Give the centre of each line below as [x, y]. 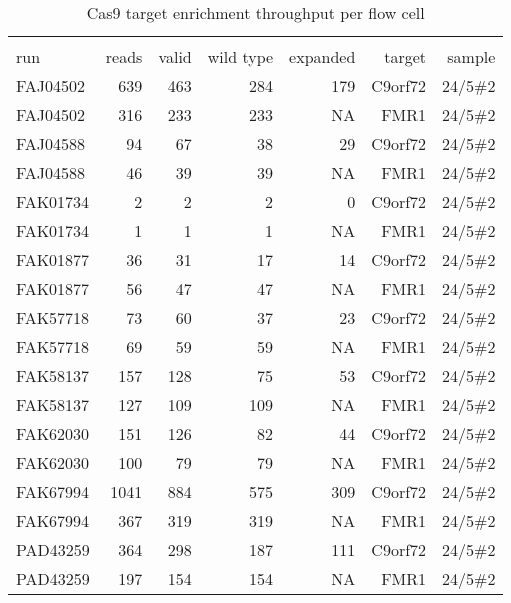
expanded [322, 56]
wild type [240, 56]
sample [471, 56]
